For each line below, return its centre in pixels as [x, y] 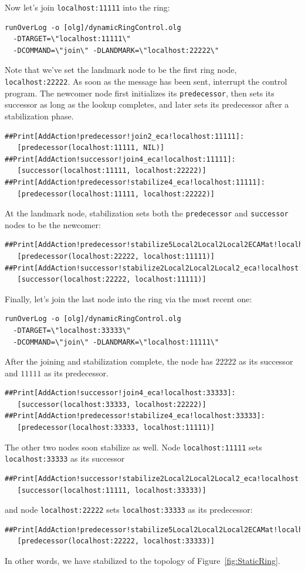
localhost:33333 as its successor [65, 458]
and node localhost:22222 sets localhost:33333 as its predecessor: [129, 510]
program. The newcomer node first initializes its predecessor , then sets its [140, 93]
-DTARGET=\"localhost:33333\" [72, 330]
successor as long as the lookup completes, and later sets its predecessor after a [147, 104]
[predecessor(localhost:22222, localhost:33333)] [116, 541]
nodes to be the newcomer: [53, 224]
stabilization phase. [39, 116]
